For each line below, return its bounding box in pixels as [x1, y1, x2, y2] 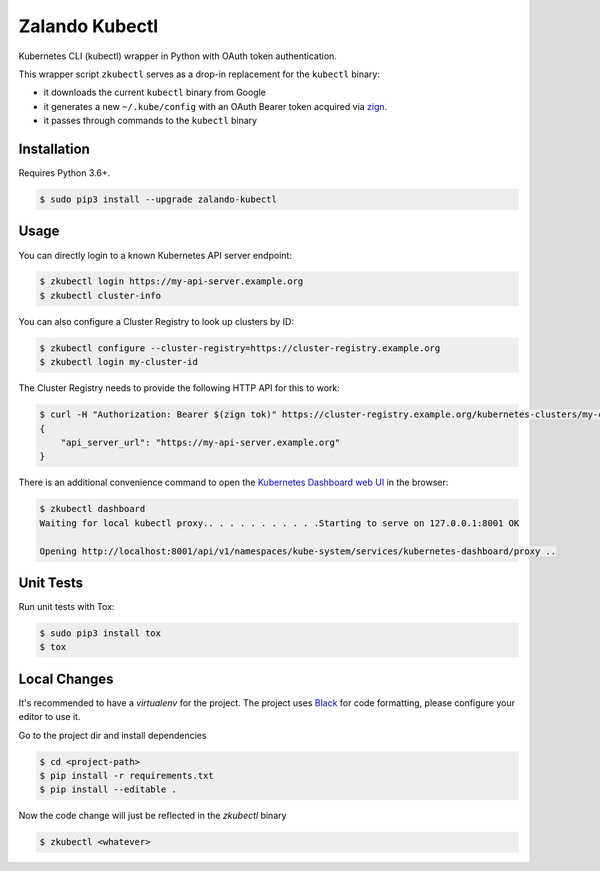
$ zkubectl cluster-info [39, 290, 162, 301]
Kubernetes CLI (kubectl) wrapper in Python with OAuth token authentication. [18, 50, 337, 62]
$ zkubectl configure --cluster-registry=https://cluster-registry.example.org [39, 342, 441, 354]
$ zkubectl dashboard [39, 503, 146, 515]
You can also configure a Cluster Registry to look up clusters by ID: [18, 315, 295, 327]
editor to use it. [18, 711, 81, 723]
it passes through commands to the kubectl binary [43, 115, 258, 127]
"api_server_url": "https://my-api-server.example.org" [60, 436, 341, 448]
